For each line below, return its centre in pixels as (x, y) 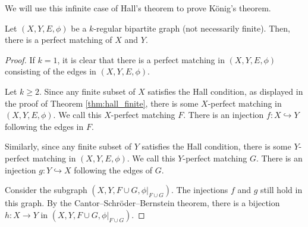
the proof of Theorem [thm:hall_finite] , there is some (102, 103)
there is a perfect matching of (59, 40)
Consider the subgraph (46, 190)
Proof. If (20, 59)
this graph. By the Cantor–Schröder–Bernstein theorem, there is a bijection (142, 203)
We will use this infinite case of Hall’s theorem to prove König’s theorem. (138, 8)
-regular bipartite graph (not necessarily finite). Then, (192, 28)
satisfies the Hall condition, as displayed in (225, 91)
